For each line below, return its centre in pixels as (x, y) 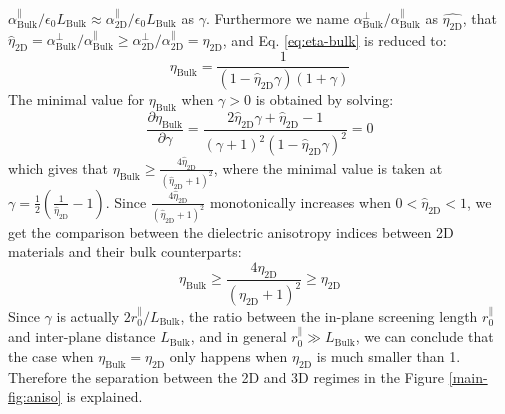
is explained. (104, 396)
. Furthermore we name (277, 17)
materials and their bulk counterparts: (125, 251)
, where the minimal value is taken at (328, 167)
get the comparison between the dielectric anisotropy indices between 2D (231, 231)
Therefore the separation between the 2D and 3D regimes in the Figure (226, 376)
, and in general (238, 336)
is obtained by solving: (324, 99)
